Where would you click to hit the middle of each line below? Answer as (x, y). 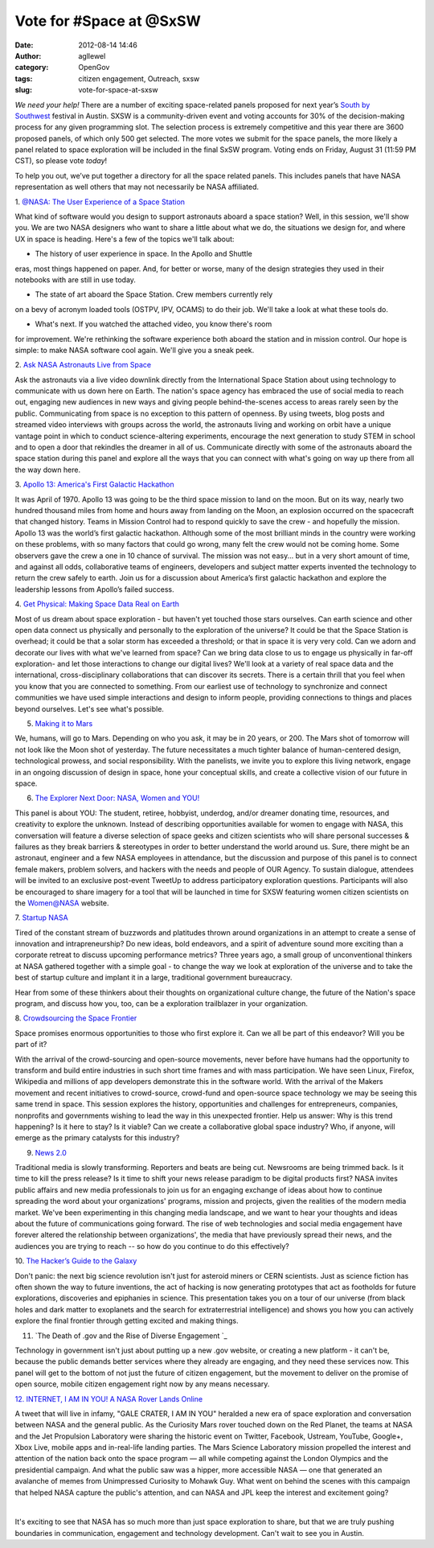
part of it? (31, 1045)
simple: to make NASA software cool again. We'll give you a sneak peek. (135, 350)
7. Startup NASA (41, 918)
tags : (24, 78)
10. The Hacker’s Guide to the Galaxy (76, 1261)
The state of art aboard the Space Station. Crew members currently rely (154, 294)
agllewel (92, 55)
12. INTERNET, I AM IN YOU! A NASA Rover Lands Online (109, 1398)
